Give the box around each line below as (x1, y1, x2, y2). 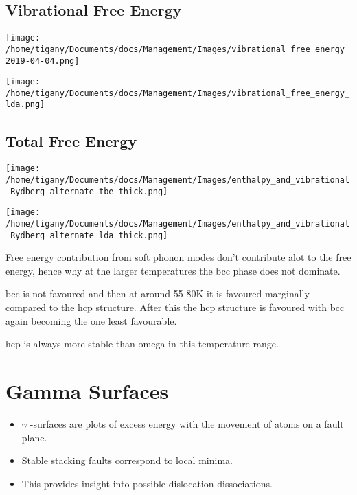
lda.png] (5, 100, 45, 110)
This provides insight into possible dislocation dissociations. (21, 476, 273, 490)
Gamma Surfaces (5, 377, 169, 405)
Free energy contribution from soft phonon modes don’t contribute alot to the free (5, 250, 352, 264)
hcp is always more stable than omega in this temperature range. (5, 336, 279, 351)
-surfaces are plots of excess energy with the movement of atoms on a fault (30, 416, 344, 430)
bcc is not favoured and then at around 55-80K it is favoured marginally (5, 286, 310, 301)
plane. (21, 430, 47, 444)
